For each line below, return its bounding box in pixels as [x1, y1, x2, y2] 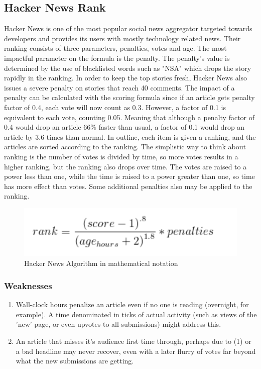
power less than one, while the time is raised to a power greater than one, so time [4, 171, 255, 181]
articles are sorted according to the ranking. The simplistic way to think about [4, 141, 246, 152]
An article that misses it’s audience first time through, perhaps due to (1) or [16, 336, 251, 346]
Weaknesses [4, 279, 52, 292]
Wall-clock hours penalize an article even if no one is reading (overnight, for [16, 299, 249, 310]
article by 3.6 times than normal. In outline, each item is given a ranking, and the [4, 131, 256, 142]
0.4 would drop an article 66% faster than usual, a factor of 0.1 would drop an [4, 122, 245, 132]
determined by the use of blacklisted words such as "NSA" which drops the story [4, 62, 251, 73]
